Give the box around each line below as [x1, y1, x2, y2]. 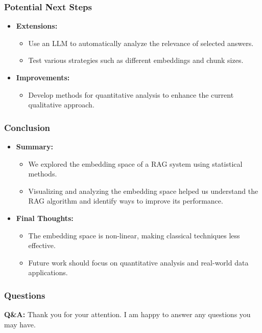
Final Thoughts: [16, 212, 74, 223]
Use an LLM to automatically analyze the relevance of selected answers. [28, 37, 254, 48]
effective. [28, 240, 56, 251]
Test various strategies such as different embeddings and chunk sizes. [28, 55, 244, 65]
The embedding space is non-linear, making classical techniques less [28, 230, 240, 240]
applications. [28, 267, 68, 278]
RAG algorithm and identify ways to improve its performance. [28, 195, 223, 206]
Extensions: [16, 20, 58, 31]
